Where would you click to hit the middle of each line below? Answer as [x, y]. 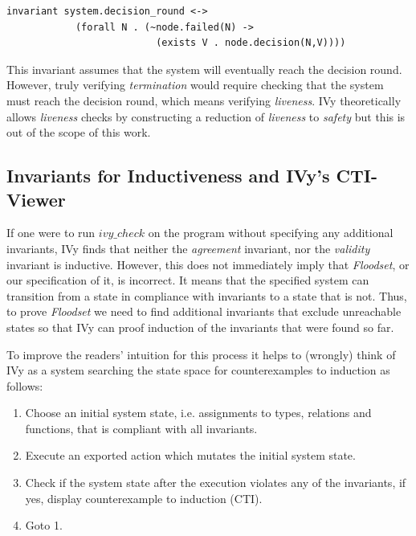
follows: [25, 385]
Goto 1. [44, 525]
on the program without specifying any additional [271, 233]
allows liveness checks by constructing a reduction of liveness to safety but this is [206, 116]
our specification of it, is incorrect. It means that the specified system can [188, 280]
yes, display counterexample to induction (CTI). [144, 498]
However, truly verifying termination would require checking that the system [195, 85]
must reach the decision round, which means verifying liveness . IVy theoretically [204, 100]
